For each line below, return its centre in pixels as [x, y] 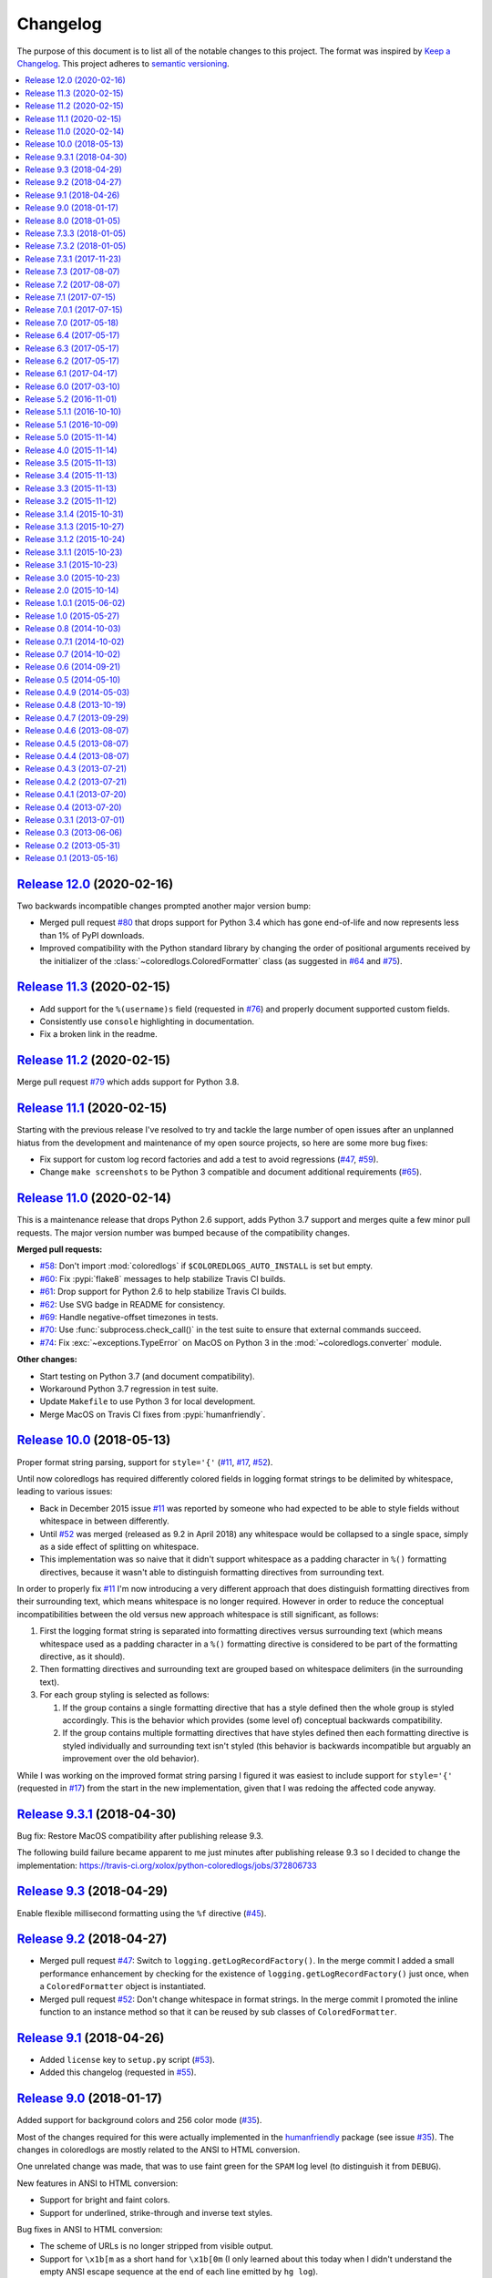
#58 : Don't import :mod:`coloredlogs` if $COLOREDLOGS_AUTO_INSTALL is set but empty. [206, 1266]
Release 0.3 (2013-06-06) [74, 833]
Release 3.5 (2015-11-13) [71, 463]
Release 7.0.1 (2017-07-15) [74, 310]
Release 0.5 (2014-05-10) [73, 680]
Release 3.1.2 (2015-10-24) [75, 539]
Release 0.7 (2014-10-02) [73, 654]
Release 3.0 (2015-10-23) [72, 578]
